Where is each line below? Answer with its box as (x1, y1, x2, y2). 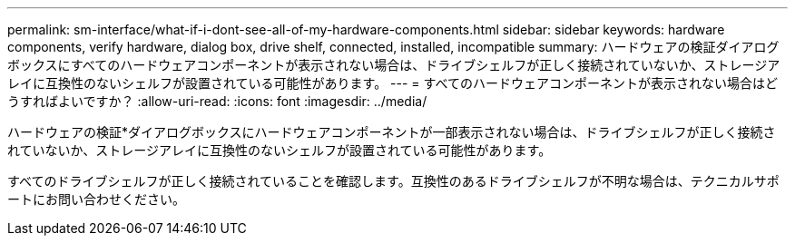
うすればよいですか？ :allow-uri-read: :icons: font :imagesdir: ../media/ (7, 93, 427, 109)
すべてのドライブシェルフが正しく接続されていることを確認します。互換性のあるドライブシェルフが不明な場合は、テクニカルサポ (7, 173, 780, 189)
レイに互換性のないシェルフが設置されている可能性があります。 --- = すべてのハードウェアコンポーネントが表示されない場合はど (7, 75, 779, 91)
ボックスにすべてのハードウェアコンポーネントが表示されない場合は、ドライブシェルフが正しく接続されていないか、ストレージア (7, 57, 780, 73)
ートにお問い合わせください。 (7, 191, 185, 207)
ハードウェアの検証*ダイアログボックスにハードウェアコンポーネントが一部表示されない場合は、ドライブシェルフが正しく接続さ (7, 124, 776, 140)
